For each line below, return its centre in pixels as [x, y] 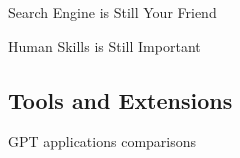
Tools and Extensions [120, 99]
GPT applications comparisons [102, 141]
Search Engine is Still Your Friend [112, 12]
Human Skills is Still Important [104, 45]
